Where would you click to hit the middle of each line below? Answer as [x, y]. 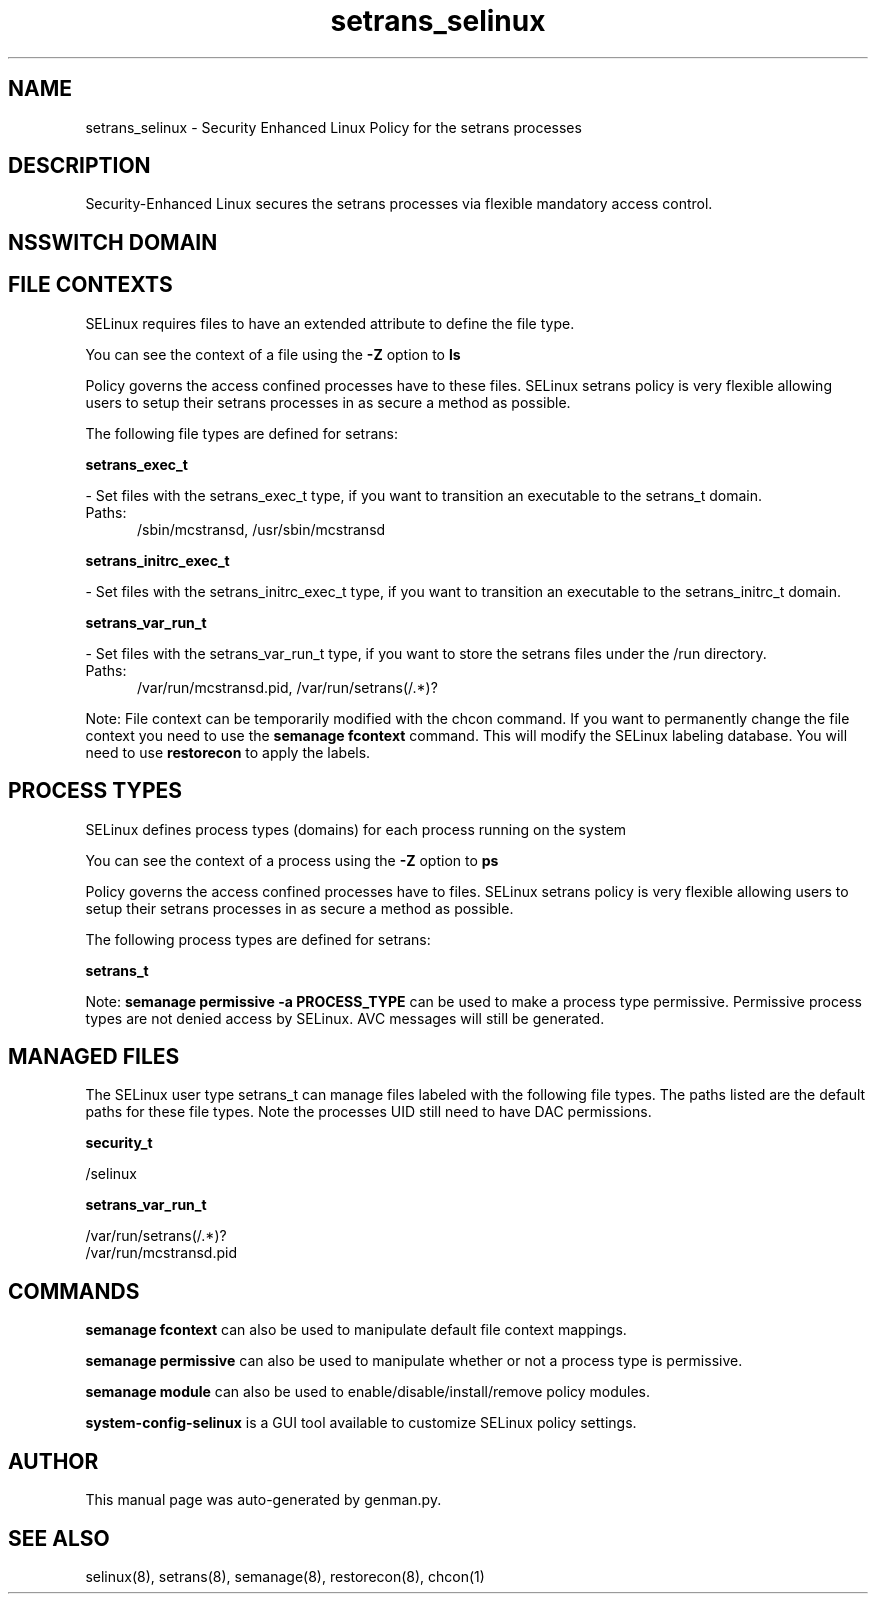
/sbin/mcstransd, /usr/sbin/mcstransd [261, 529]
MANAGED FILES [94, 1056]
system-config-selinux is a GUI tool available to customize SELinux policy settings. [361, 1423]
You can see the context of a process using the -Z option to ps [292, 860]
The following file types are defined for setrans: [241, 433]
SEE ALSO [59, 1538]
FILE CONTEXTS [90, 285]
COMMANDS [74, 1291]
